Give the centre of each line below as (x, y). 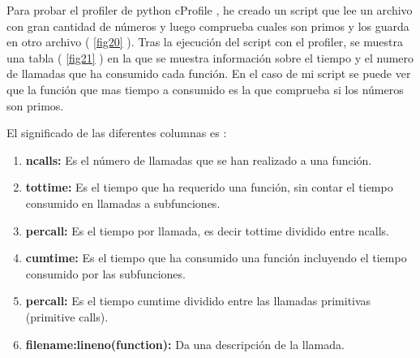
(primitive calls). (67, 316)
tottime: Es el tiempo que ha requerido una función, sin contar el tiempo (209, 187)
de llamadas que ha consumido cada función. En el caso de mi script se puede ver (209, 73)
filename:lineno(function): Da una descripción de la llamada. (185, 344)
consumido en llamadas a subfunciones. (123, 203)
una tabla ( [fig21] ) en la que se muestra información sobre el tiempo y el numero (210, 57)
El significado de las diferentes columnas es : (117, 133)
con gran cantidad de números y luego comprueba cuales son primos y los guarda (208, 26)
